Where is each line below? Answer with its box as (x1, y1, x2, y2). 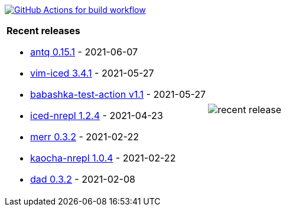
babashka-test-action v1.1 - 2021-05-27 (30, 88, 206, 100)
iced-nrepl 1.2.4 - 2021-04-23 (30, 110, 163, 121)
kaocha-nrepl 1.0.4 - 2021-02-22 (30, 152, 176, 164)
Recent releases (6, 25, 80, 37)
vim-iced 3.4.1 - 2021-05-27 (30, 67, 154, 79)
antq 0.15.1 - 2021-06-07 (30, 46, 138, 58)
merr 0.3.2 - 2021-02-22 (30, 131, 139, 143)
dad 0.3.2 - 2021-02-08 (30, 173, 135, 185)
